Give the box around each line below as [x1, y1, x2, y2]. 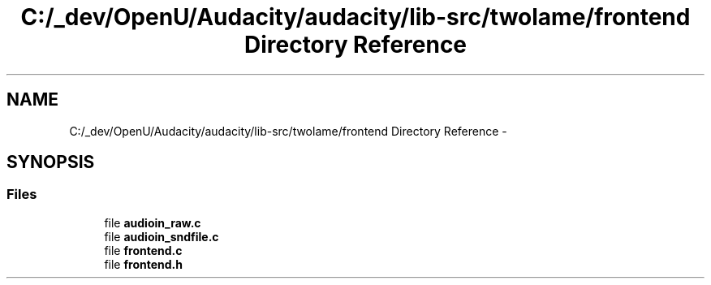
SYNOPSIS [6, 152, 95, 173]
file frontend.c [104, 243, 183, 257]
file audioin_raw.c [104, 215, 201, 230]
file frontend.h [104, 257, 183, 271]
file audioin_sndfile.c [104, 229, 219, 244]
